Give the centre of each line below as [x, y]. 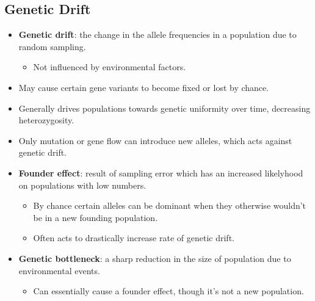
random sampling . [52, 46]
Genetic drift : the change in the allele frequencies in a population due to [157, 34]
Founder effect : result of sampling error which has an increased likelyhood [161, 172]
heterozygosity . [46, 120]
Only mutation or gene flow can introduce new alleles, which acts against [155, 140]
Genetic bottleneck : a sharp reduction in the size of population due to [155, 258]
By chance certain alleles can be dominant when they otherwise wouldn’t [170, 205]
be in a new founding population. [96, 217]
